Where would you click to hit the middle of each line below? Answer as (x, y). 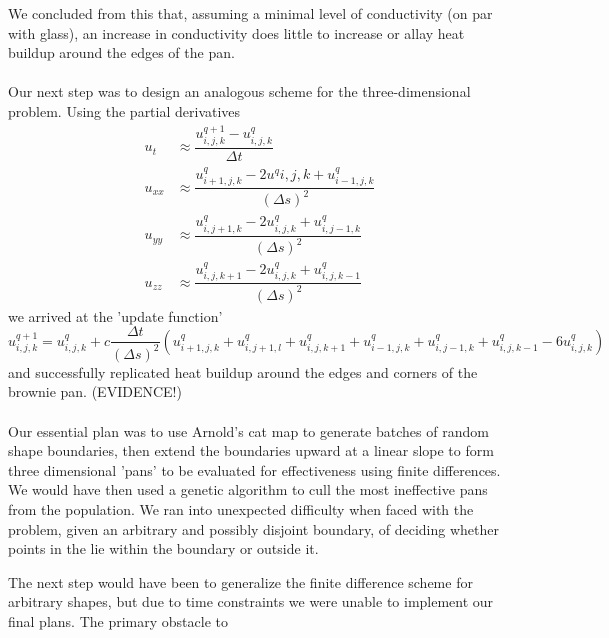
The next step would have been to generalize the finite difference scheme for (240, 581)
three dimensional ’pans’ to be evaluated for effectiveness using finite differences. (254, 469)
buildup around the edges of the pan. (121, 52)
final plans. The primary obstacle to (118, 620)
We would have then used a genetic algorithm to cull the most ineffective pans (248, 489)
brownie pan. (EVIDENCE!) (95, 391)
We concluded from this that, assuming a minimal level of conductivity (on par (250, 13)
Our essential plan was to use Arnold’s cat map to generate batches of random (248, 430)
